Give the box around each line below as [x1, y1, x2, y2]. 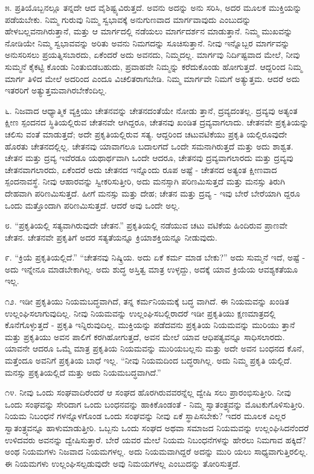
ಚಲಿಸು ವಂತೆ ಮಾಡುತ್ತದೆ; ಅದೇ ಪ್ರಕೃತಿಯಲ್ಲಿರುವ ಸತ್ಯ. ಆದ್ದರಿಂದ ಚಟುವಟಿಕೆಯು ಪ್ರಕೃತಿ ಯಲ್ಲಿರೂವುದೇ [5, 127, 287, 140]
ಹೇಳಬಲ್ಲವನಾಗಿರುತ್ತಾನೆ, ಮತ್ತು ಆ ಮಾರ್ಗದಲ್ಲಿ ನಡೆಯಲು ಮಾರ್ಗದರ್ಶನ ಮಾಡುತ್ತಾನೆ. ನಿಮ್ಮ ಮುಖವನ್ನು [5, 25, 293, 37]
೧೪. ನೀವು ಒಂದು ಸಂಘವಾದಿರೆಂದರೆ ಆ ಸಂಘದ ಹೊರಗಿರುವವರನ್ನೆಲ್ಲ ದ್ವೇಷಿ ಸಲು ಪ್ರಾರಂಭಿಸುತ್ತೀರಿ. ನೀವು [5, 386, 291, 399]
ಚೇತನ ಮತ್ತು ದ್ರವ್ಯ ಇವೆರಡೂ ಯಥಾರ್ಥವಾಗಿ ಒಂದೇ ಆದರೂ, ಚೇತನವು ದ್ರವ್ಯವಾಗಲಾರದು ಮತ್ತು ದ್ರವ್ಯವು [5, 151, 293, 164]
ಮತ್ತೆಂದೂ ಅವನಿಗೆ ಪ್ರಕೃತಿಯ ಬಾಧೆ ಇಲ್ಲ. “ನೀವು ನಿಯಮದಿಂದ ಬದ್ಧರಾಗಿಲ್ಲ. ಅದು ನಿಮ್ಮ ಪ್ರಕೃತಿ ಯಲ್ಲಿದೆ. [5, 354, 292, 367]
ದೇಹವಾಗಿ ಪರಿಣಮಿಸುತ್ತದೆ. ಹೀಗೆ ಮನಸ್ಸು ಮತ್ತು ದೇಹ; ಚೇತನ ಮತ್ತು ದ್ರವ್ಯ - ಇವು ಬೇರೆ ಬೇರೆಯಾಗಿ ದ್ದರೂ [5, 186, 300, 199]
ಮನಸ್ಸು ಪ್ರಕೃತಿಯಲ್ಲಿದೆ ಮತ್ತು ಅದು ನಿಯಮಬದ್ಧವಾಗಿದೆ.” [5, 365, 161, 378]
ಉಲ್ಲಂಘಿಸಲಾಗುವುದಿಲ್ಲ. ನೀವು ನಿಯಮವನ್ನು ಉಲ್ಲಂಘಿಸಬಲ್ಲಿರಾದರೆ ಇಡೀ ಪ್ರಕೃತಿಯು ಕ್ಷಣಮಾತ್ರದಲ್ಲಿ [5, 306, 276, 319]
